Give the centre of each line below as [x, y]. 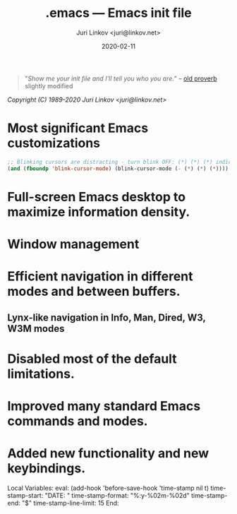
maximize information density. [99, 211]
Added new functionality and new [108, 454]
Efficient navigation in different [100, 276]
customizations [54, 143]
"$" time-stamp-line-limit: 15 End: [70, 503]
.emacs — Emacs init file [119, 13]
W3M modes [36, 329]
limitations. [41, 374]
